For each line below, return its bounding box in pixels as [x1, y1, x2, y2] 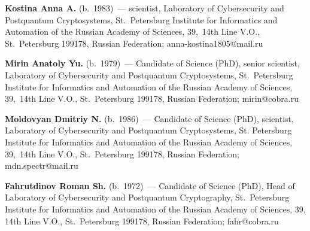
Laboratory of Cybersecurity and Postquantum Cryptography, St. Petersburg [5, 191, 290, 203]
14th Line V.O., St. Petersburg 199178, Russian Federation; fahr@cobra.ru [5, 214, 279, 227]
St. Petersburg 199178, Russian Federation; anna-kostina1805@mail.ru [5, 37, 263, 49]
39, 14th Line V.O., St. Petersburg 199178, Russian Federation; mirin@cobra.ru [5, 92, 299, 105]
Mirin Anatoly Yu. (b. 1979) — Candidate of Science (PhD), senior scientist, [5, 57, 300, 69]
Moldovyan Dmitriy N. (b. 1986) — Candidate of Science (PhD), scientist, [5, 112, 294, 124]
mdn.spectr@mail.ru [5, 159, 78, 172]
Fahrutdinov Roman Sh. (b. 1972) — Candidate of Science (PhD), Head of [5, 179, 295, 192]
